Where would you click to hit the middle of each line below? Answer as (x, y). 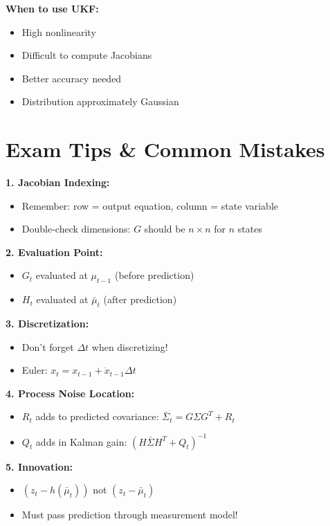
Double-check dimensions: (76, 229)
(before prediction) (154, 275)
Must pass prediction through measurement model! (130, 515)
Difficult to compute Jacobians (87, 55)
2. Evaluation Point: (54, 252)
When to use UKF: (52, 8)
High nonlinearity (59, 31)
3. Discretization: (47, 324)
